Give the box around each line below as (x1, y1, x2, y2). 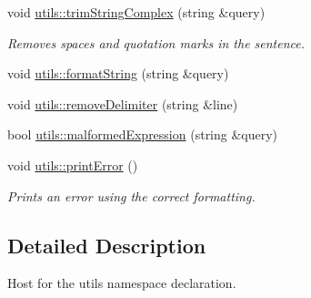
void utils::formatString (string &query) (7, 64, 229, 83)
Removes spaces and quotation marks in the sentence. (7, 33, 306, 52)
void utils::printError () (7, 155, 138, 174)
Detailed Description (7, 231, 206, 259)
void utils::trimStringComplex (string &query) (7, 3, 266, 21)
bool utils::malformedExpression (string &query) (7, 125, 278, 144)
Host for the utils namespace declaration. (7, 273, 236, 293)
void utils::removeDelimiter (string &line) (7, 94, 238, 113)
